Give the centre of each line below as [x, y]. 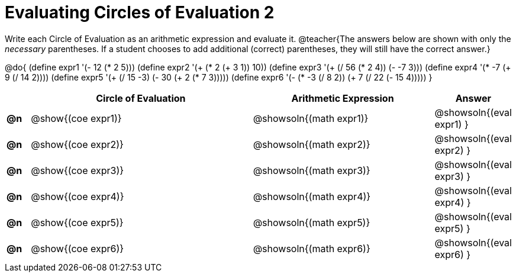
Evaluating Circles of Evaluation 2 [140, 12]
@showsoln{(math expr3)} [312, 170]
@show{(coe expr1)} [76, 118]
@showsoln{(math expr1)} [311, 118]
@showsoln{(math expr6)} [312, 248]
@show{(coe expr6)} [78, 248]
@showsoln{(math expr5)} [312, 222]
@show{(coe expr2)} [77, 144]
